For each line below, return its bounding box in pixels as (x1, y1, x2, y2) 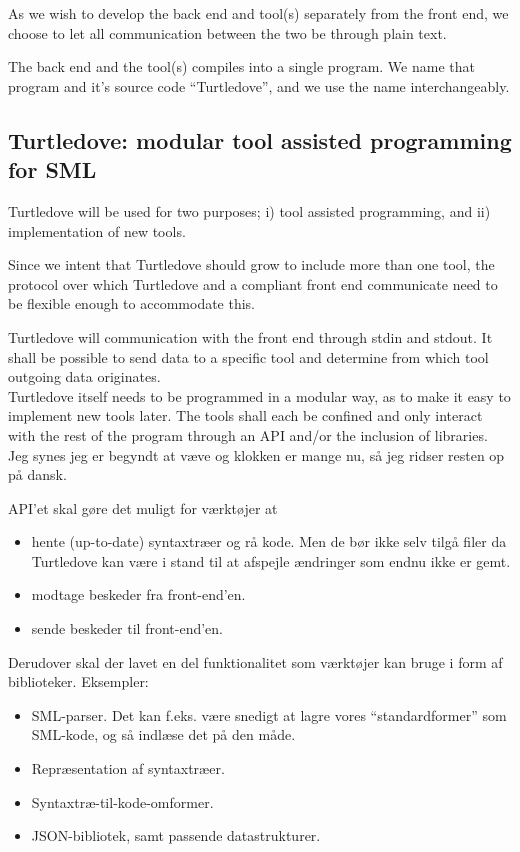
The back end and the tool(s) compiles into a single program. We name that (8, 56, 475, 77)
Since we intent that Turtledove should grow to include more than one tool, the (8, 254, 495, 275)
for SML (8, 154, 97, 185)
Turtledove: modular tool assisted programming (8, 124, 512, 155)
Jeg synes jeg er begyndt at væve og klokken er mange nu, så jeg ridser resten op (8, 444, 505, 465)
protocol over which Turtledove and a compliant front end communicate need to (8, 273, 498, 294)
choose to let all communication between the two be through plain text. (8, 22, 447, 43)
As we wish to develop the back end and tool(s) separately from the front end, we (8, 3, 509, 23)
